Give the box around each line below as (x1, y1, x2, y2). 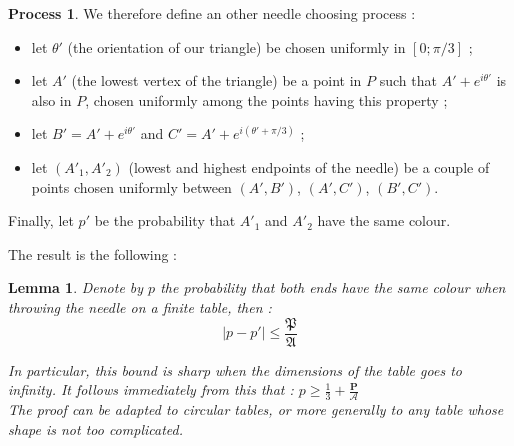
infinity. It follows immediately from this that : (8, 379, 294, 400)
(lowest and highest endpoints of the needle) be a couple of (128, 156, 490, 177)
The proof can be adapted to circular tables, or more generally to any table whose (8, 399, 504, 420)
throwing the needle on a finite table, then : (8, 296, 272, 317)
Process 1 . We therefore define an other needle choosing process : (8, 3, 416, 23)
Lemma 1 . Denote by (8, 277, 144, 298)
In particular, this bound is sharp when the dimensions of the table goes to (8, 359, 462, 380)
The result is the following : (8, 243, 177, 264)
